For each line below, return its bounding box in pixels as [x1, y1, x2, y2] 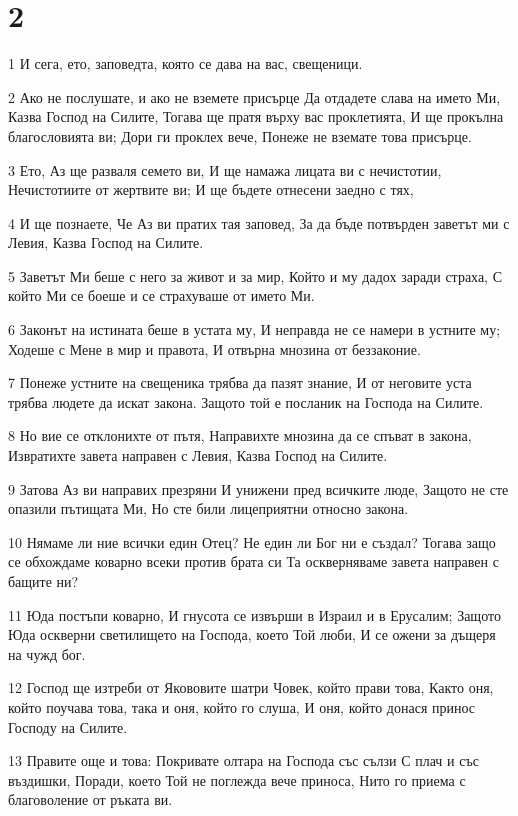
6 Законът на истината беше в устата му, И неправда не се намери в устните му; [8, 319, 501, 340]
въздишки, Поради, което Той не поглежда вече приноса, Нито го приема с [8, 769, 466, 790]
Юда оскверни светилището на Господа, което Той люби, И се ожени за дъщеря [8, 624, 496, 645]
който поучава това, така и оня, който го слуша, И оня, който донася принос [8, 696, 476, 717]
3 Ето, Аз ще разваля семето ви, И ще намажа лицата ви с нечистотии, [8, 159, 442, 180]
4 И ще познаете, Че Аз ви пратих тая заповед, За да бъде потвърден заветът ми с [8, 212, 510, 233]
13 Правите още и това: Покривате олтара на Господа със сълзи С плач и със [8, 750, 479, 771]
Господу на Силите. [8, 716, 128, 737]
